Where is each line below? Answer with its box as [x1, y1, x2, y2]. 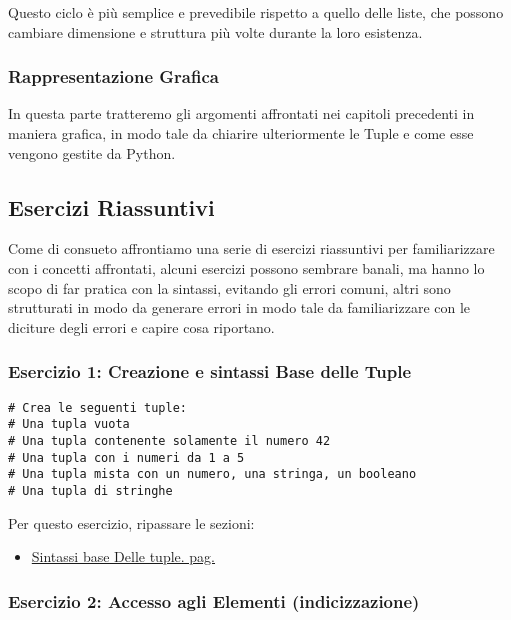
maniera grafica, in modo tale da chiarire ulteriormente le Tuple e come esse [8, 123, 474, 143]
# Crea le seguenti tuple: [8, 400, 187, 415]
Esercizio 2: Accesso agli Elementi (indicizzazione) [8, 588, 420, 613]
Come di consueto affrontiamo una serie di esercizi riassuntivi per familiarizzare [8, 238, 495, 259]
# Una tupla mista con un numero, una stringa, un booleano [8, 467, 417, 482]
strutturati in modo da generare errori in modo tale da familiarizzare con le [8, 297, 471, 318]
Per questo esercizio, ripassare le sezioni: [8, 512, 255, 533]
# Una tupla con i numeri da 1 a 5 [8, 450, 245, 465]
